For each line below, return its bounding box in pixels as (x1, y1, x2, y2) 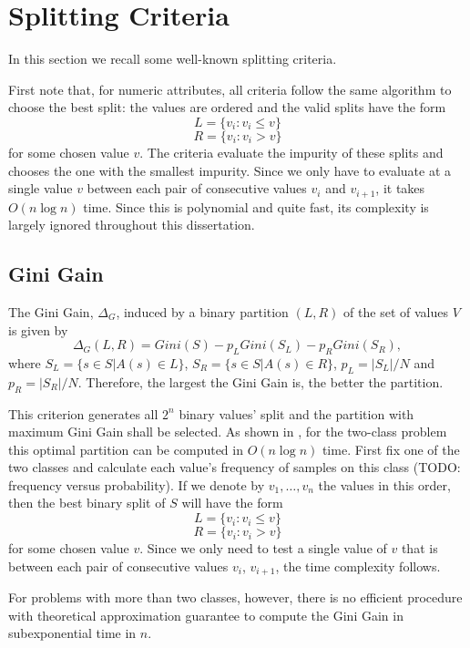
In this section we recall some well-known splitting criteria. (8, 49, 337, 68)
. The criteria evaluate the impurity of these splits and (139, 142, 444, 161)
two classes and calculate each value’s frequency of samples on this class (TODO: (8, 458, 461, 477)
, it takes (375, 179, 425, 198)
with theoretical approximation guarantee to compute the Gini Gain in (8, 605, 404, 624)
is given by (8, 320, 68, 339)
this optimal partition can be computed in (8, 439, 243, 458)
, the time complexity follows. (275, 556, 441, 575)
